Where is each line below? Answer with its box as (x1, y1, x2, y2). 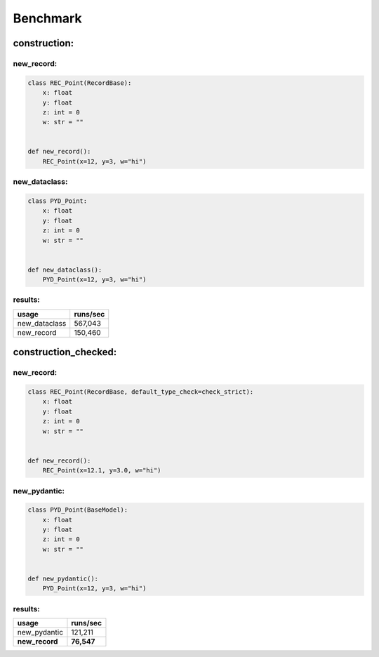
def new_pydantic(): (27, 575, 98, 583)
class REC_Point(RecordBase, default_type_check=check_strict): (27, 388, 254, 396)
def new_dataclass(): (27, 265, 102, 274)
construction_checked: (13, 346, 117, 358)
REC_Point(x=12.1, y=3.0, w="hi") (42, 467, 161, 474)
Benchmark (13, 11, 82, 26)
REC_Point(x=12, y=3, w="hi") (42, 157, 147, 165)
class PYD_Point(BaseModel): (27, 506, 128, 514)
